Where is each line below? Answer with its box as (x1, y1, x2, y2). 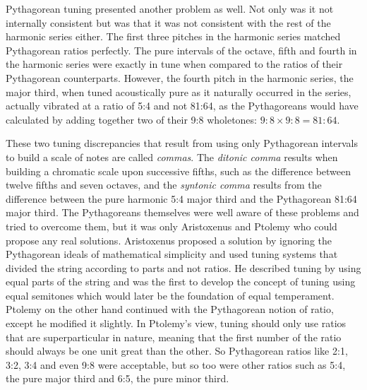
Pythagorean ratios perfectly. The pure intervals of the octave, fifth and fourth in (6, 42, 357, 57)
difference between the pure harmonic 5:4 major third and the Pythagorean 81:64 (6, 191, 357, 206)
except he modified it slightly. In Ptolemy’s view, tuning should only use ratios (6, 316, 347, 331)
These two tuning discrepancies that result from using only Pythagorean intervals (6, 136, 359, 150)
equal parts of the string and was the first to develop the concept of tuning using (6, 274, 356, 289)
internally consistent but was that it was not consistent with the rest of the (6, 15, 331, 30)
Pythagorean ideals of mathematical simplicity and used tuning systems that (6, 247, 338, 261)
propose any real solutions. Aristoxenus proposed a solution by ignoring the (6, 232, 332, 247)
